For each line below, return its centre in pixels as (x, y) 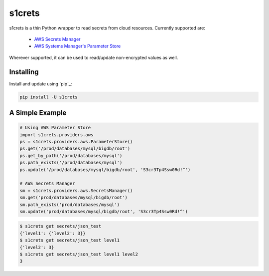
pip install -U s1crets (49, 97)
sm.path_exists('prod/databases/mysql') (69, 204)
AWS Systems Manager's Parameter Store (77, 46)
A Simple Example (38, 113)
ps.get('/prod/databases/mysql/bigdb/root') (75, 149)
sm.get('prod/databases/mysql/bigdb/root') (74, 198)
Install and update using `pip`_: (41, 84)
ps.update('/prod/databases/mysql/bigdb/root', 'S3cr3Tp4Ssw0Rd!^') (105, 169)
